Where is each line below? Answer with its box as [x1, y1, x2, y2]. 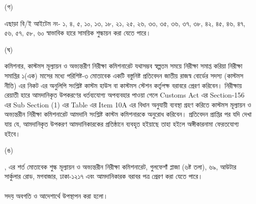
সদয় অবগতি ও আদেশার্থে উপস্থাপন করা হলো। [4, 190, 108, 201]
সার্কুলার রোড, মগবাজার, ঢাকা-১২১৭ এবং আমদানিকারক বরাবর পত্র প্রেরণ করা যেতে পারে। [4, 171, 203, 181]
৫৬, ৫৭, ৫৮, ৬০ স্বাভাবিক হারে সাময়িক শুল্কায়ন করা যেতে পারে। [4, 28, 151, 38]
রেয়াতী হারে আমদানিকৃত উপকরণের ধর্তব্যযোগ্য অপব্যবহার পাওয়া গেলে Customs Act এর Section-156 [4, 90, 245, 100]
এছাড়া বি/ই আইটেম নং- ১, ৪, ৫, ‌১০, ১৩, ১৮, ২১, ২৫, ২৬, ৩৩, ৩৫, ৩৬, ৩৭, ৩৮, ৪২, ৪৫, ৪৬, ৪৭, [4, 18, 246, 28]
